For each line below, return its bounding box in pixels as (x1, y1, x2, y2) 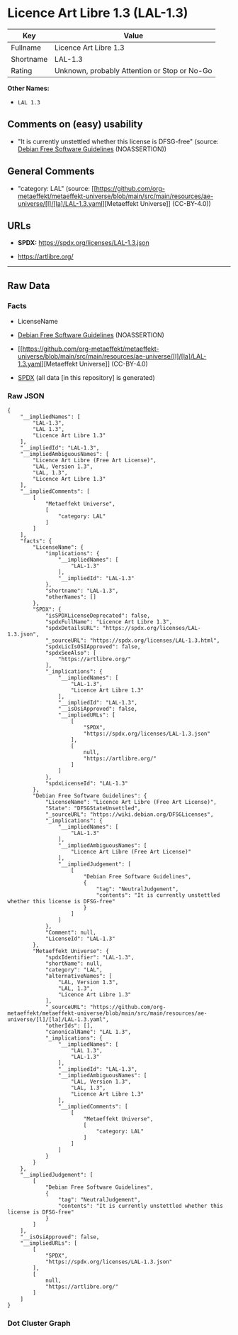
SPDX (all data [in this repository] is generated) (17, 374, 156, 382)
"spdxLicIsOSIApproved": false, (45, 643, 141, 650)
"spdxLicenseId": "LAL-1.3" (45, 780, 129, 788)
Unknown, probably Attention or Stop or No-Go (54, 65, 212, 75)
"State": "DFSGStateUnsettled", (45, 805, 141, 812)
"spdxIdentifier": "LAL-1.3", (45, 954, 135, 961)
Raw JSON (7, 391, 45, 400)
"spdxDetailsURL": (45, 625, 100, 632)
